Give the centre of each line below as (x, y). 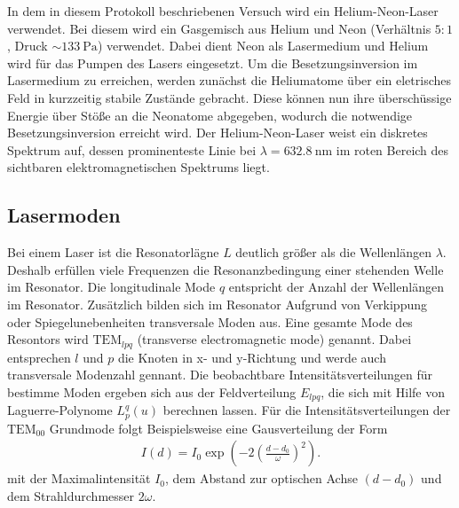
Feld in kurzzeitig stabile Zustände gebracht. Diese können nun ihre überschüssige (229, 97)
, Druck (28, 46)
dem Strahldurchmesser (71, 495)
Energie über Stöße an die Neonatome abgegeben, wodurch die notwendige (210, 115)
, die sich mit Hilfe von (383, 391)
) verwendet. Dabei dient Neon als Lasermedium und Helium (263, 46)
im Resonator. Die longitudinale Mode (111, 287)
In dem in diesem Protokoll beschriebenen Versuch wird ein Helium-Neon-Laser (223, 11)
